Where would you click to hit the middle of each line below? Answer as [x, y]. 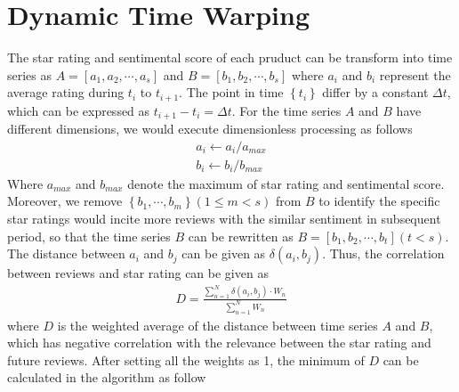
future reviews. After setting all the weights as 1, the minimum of [186, 359]
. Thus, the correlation [383, 253]
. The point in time [231, 92]
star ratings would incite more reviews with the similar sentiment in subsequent [224, 219]
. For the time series [286, 110]
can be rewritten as [241, 236]
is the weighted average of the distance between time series [217, 325]
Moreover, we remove [65, 201]
